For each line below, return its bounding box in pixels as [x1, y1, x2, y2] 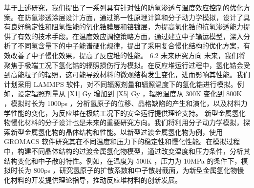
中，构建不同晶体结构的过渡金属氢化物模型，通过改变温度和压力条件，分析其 [4, 146, 250, 156]
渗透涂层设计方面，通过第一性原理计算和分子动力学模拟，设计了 [38, 12, 243, 22]
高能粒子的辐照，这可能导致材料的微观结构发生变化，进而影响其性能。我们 [10, 69, 250, 80]
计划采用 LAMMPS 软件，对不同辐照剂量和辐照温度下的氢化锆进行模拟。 [4, 79, 237, 89]
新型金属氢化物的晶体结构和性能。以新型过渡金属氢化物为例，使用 [10, 126, 223, 137]
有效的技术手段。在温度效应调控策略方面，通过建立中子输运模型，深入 [17, 31, 243, 41]
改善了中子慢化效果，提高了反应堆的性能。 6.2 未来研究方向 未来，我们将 [10, 50, 245, 60]
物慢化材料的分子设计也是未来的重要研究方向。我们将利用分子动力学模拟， [4, 117, 243, 127]
